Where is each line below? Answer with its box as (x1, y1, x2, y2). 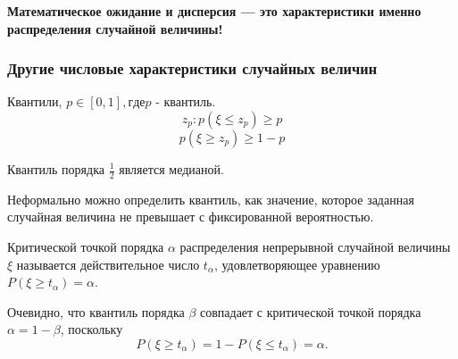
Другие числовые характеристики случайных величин (7, 57, 378, 79)
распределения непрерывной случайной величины (179, 238, 451, 256)
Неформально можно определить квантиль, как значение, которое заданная (7, 189, 414, 208)
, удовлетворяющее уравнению (213, 255, 380, 273)
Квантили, (7, 92, 62, 111)
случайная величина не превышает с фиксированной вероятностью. (7, 207, 374, 226)
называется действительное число (16, 255, 200, 273)
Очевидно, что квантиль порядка (7, 302, 185, 321)
